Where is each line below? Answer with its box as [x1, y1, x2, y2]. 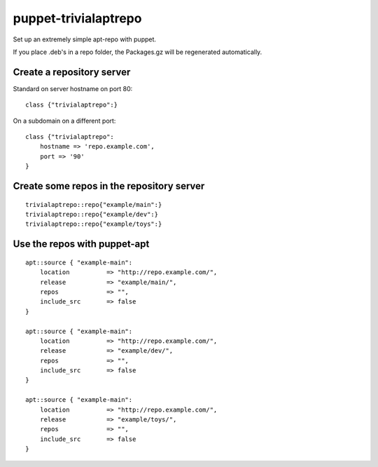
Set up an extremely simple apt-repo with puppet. [13, 35, 157, 43]
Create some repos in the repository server [13, 180, 205, 192]
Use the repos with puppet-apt [13, 238, 150, 250]
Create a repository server [13, 66, 131, 78]
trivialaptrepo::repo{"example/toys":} [25, 220, 162, 228]
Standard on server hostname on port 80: [13, 84, 133, 93]
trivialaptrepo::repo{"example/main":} [25, 201, 162, 208]
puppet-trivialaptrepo [13, 11, 142, 26]
